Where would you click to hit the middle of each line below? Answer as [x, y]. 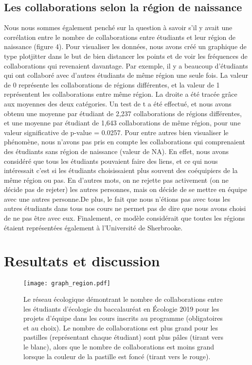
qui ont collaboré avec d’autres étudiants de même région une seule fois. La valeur [126, 75]
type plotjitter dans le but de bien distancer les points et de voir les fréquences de [126, 56]
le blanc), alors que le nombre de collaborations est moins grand [119, 347]
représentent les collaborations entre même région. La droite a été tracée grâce [121, 94]
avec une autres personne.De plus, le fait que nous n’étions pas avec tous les [117, 199]
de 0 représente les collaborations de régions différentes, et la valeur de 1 [112, 84]
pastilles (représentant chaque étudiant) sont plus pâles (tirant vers [123, 337]
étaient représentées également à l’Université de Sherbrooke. [93, 227]
